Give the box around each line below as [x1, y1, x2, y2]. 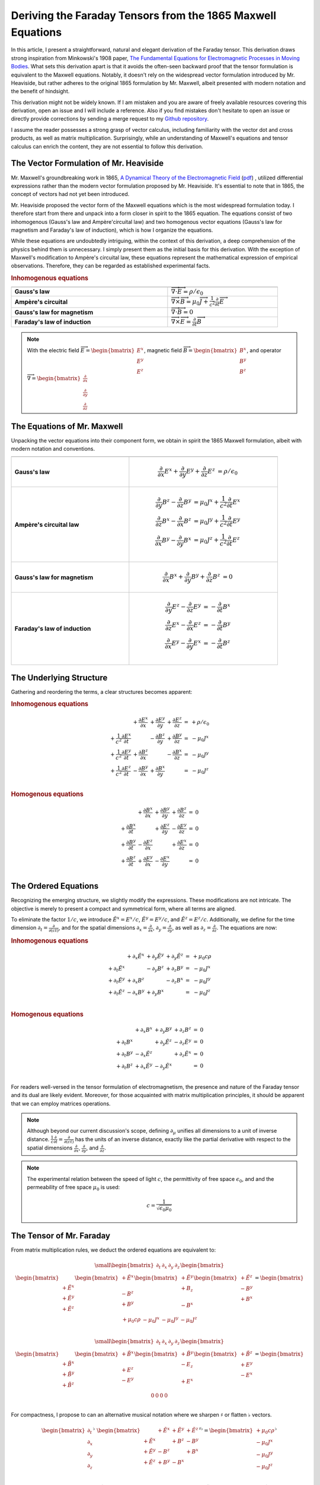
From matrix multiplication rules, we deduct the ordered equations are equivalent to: [11, 1246, 216, 1253]
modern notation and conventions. [11, 445, 95, 453]
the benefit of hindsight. [11, 88, 70, 95]
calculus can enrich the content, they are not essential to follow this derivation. [11, 143, 204, 150]
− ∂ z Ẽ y [174, 1037, 192, 1047]
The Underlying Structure [11, 672, 108, 683]
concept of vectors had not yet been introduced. [11, 191, 130, 198]
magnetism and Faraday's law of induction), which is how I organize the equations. [11, 226, 213, 233]
